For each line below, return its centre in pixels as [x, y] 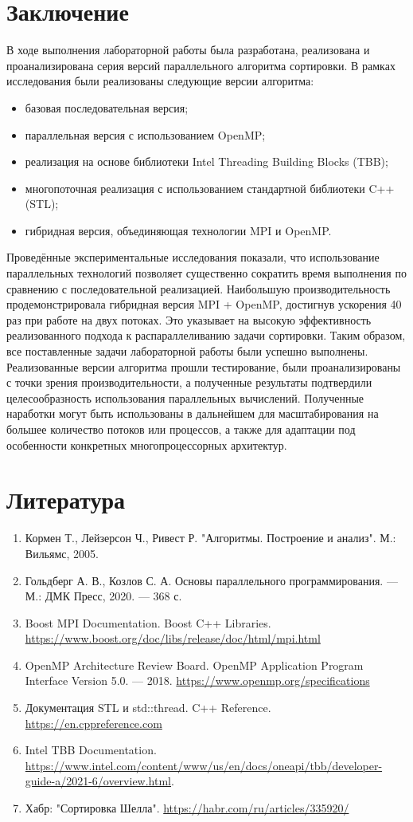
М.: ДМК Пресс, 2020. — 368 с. [103, 596]
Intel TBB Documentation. [91, 750]
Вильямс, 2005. [62, 553]
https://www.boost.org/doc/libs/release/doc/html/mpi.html [173, 638]
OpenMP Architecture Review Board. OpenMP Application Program [194, 665]
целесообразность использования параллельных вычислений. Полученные [185, 397]
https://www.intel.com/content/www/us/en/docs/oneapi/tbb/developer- [204, 765]
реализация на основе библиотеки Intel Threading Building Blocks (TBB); [206, 161]
